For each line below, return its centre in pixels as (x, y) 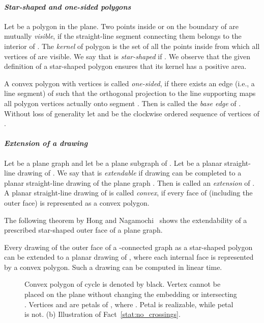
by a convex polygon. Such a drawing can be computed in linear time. (113, 267)
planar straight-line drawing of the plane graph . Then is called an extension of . (129, 182)
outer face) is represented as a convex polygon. (77, 202)
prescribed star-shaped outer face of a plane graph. (83, 230)
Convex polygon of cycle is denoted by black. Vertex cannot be (123, 284)
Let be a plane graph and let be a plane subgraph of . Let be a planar (113, 163)
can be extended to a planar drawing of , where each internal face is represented (129, 257)
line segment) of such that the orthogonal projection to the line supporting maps (130, 93)
